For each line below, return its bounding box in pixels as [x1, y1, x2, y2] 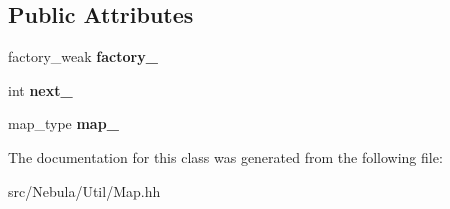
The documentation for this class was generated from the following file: [8, 146, 443, 167]
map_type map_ [8, 113, 119, 134]
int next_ [8, 79, 73, 100]
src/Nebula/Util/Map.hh [8, 180, 161, 201]
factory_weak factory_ [8, 46, 158, 67]
